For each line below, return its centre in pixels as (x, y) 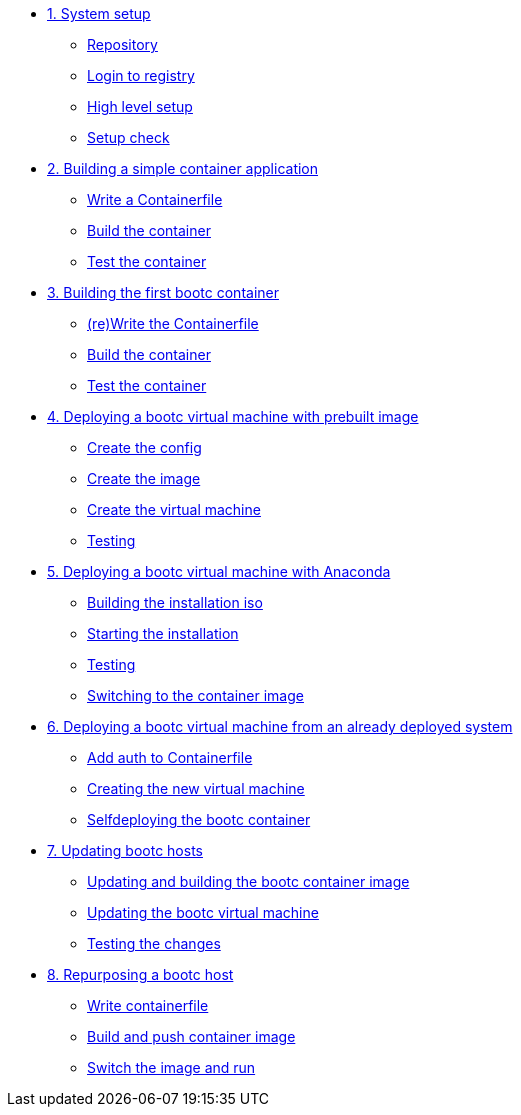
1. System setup (99, 13)
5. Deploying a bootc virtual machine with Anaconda (219, 571)
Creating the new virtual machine (196, 788)
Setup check (128, 137)
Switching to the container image (195, 695)
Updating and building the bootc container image (248, 881)
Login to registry (141, 75)
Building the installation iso (175, 602)
